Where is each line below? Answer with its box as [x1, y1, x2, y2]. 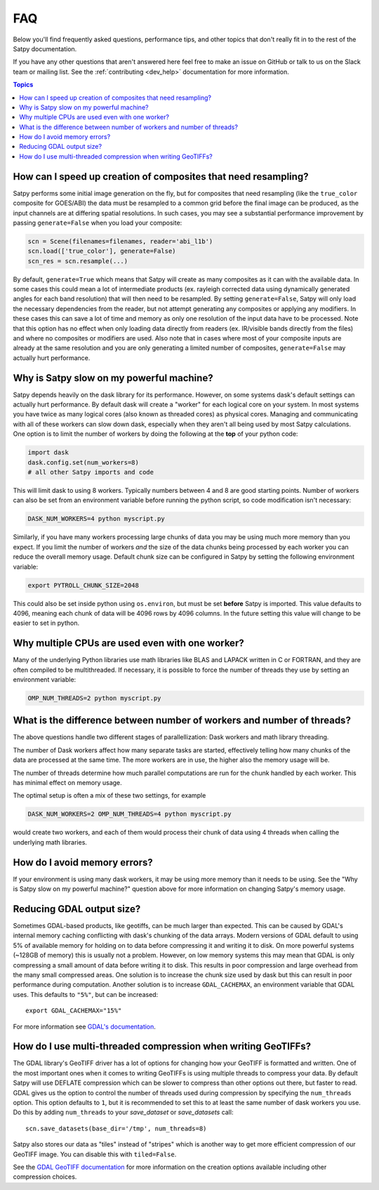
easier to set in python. [13, 619, 80, 628]
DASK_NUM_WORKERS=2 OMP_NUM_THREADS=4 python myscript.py [27, 810, 232, 818]
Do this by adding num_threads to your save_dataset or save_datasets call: [13, 1108, 234, 1116]
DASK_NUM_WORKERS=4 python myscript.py [27, 515, 165, 523]
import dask [27, 449, 69, 456]
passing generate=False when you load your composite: [13, 218, 182, 227]
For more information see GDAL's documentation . [13, 1022, 156, 1031]
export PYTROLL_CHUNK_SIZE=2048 [27, 581, 140, 589]
